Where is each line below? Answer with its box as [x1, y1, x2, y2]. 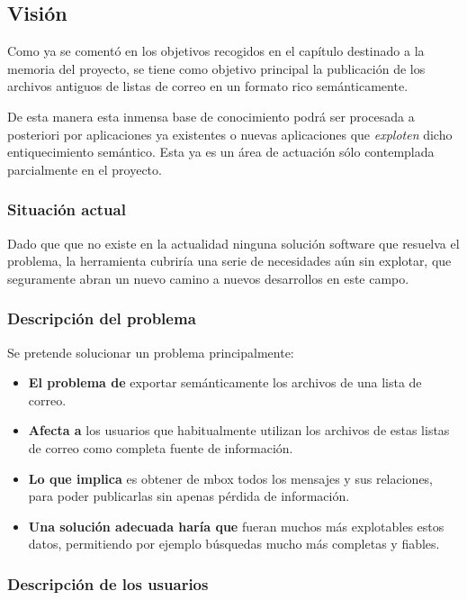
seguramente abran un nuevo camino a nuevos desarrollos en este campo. [7, 268, 409, 287]
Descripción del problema [7, 307, 196, 330]
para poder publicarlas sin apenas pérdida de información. [28, 486, 350, 505]
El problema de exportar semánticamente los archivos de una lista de [28, 373, 422, 392]
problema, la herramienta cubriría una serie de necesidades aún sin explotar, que [7, 251, 452, 270]
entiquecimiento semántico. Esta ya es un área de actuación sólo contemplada [7, 142, 435, 161]
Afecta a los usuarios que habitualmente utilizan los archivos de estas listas [28, 421, 450, 440]
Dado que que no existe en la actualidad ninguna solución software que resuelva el [7, 233, 460, 252]
